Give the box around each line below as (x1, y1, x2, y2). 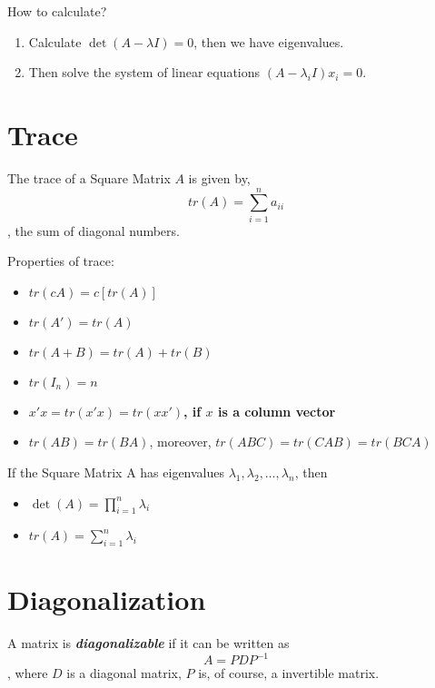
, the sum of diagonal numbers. (7, 221, 180, 240)
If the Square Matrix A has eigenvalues (7, 463, 225, 481)
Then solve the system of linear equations (28, 63, 261, 82)
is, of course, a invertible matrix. (198, 663, 380, 683)
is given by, (188, 168, 251, 187)
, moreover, (149, 432, 212, 451)
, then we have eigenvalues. (193, 32, 344, 51)
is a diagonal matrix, (66, 663, 182, 683)
